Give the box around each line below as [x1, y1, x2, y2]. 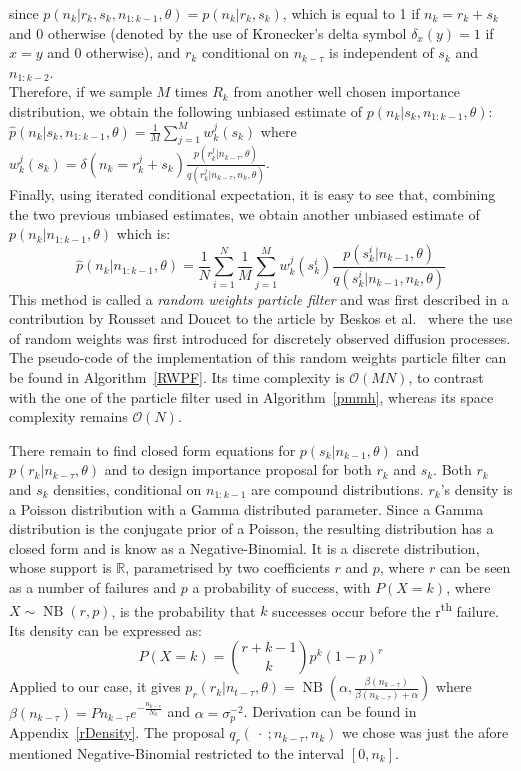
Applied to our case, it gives [9, 676, 181, 697]
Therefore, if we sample [9, 81, 152, 102]
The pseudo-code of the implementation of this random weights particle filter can [9, 347, 507, 368]
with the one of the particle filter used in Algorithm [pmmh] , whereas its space [9, 386, 494, 407]
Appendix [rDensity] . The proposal [9, 722, 225, 743]
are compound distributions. [251, 478, 424, 499]
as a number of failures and [9, 576, 177, 597]
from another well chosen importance [233, 81, 460, 102]
